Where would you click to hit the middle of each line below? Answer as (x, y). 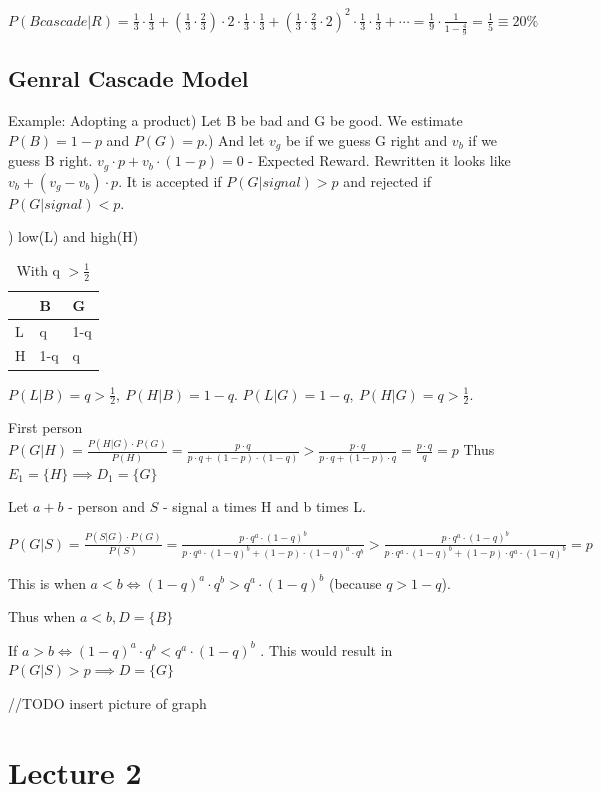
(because (355, 582)
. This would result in (326, 649)
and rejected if (387, 180)
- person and (107, 506)
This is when (47, 582)
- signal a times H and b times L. (264, 506)
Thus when (42, 616)
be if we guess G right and (366, 139)
